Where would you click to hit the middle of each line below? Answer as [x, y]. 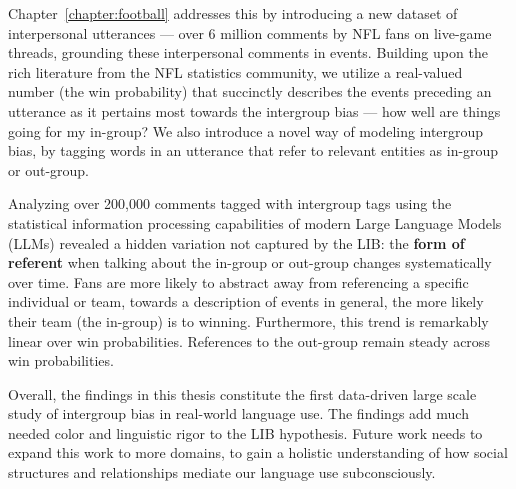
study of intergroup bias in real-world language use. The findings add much [238, 413]
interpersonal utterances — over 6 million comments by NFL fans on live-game [250, 32]
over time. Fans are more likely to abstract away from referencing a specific [238, 281]
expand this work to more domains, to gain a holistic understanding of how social [258, 452]
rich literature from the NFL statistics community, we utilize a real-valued [235, 71]
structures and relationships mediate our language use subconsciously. [222, 472]
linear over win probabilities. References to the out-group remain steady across [249, 340]
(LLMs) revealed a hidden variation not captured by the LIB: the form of [236, 242]
